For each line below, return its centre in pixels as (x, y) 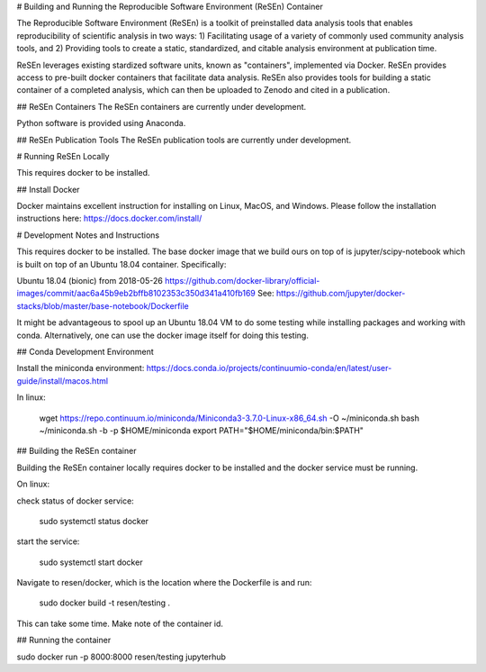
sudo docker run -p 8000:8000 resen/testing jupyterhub (121, 657)
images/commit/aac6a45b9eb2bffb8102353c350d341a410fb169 (136, 294)
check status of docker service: (75, 501)
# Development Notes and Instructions (88, 235)
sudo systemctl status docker (94, 521)
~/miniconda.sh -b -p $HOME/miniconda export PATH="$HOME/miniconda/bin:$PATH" (202, 430)
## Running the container (64, 640)
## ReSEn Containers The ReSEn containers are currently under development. (162, 106)
